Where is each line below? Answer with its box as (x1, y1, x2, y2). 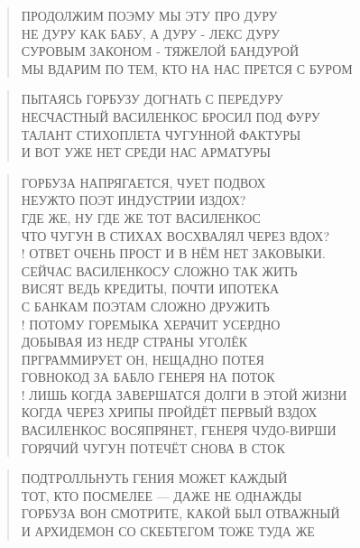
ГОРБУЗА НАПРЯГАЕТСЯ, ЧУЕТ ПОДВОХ (21, 172, 266, 191)
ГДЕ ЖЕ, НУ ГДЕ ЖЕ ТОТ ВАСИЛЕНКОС (21, 208, 261, 227)
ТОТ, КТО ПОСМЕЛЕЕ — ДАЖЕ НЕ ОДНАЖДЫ (21, 486, 302, 505)
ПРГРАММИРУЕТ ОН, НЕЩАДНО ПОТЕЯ (21, 349, 264, 368)
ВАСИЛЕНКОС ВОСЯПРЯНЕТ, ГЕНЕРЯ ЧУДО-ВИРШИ (21, 421, 337, 440)
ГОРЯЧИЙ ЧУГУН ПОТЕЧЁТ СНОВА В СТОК (21, 438, 285, 457)
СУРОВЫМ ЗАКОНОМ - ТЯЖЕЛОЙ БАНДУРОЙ (21, 42, 299, 60)
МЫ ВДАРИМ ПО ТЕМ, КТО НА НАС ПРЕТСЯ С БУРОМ (21, 59, 353, 78)
